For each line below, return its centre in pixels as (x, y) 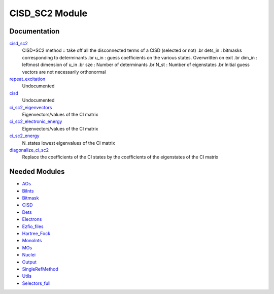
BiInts (28, 191)
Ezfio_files (33, 226)
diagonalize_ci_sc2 (29, 150)
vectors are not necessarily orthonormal (64, 72)
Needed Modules (37, 172)
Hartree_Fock (36, 233)
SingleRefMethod (40, 269)
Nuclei (29, 255)
